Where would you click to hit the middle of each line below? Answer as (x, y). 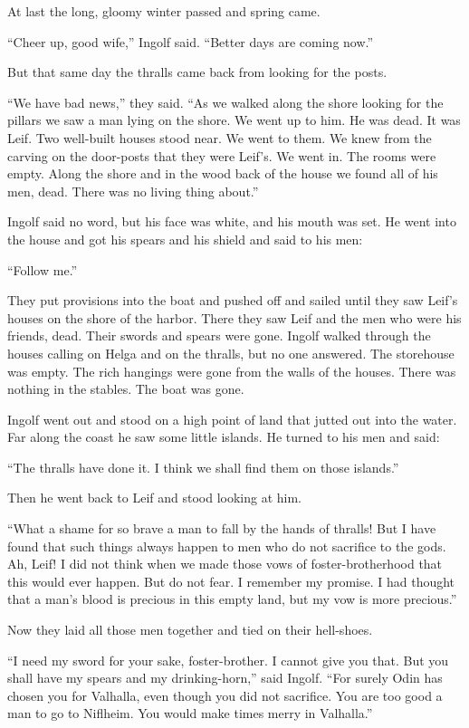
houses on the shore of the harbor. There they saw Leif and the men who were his (234, 317)
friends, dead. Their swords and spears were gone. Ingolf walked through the (219, 335)
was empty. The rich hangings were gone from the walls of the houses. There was (232, 371)
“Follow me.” (43, 269)
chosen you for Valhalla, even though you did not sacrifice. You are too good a (225, 695)
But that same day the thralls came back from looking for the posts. (197, 72)
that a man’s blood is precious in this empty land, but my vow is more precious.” (232, 599)
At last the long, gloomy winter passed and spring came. (164, 11)
